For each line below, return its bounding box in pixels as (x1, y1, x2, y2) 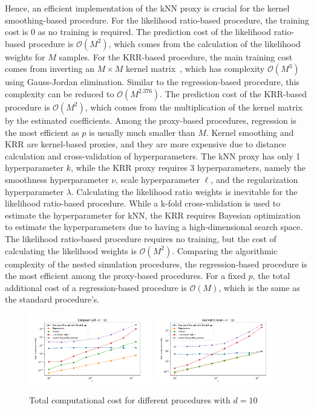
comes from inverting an (5, 62, 94, 75)
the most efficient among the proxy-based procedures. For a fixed (5, 269, 246, 282)
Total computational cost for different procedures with (29, 393, 231, 406)
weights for (5, 50, 45, 63)
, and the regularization (211, 173, 298, 185)
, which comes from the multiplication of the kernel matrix (85, 100, 303, 113)
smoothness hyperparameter (5, 173, 109, 185)
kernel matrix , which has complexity (126, 62, 265, 75)
